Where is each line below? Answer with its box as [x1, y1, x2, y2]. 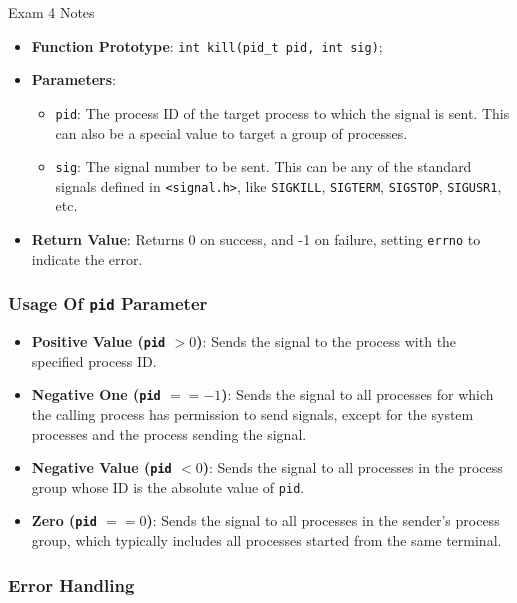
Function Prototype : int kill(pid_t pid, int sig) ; [31, 35, 383, 56]
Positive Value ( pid [31, 331, 166, 352]
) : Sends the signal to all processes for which [221, 384, 494, 405]
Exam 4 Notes [8, 2, 95, 22]
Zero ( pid [31, 510, 97, 531]
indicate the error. [31, 248, 143, 269]
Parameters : [31, 69, 116, 90]
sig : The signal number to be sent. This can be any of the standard [55, 156, 472, 177]
